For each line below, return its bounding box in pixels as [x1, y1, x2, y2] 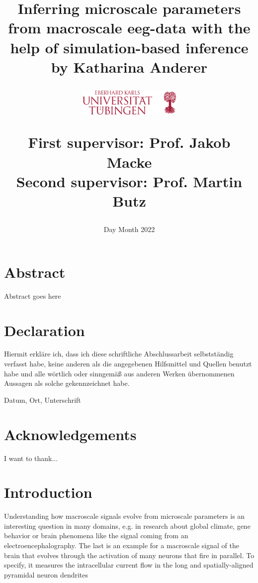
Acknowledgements [4, 424, 137, 444]
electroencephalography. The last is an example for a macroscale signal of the [4, 540, 239, 551]
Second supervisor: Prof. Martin [16, 171, 243, 191]
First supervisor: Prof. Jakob [28, 132, 231, 152]
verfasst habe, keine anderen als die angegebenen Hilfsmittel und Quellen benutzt [4, 358, 252, 369]
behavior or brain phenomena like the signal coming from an [4, 530, 188, 541]
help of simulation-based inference [10, 37, 249, 57]
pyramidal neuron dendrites [4, 569, 88, 580]
